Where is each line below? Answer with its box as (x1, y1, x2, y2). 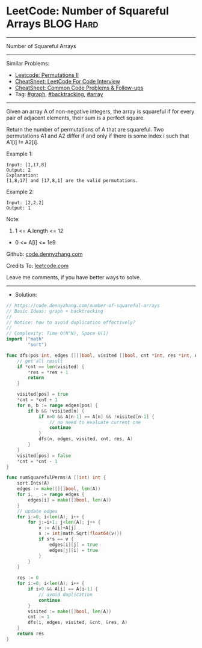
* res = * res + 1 (28, 369, 69, 375)
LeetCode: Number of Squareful (6, 4, 170, 18)
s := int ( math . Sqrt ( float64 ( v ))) (38, 530, 122, 537)
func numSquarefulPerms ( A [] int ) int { (6, 474, 106, 481)
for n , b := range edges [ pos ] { (17, 402, 98, 408)
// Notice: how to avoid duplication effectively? (6, 319, 136, 326)
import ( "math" (6, 336, 44, 342)
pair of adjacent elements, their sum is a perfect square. (6, 114, 145, 121)
